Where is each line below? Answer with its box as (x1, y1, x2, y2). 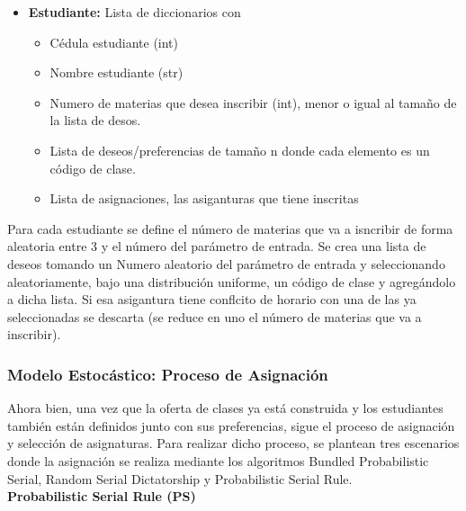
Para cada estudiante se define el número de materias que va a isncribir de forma (7, 219, 453, 238)
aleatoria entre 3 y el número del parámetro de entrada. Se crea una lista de (7, 237, 426, 255)
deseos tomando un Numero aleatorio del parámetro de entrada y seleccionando (7, 254, 445, 273)
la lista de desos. (49, 111, 141, 130)
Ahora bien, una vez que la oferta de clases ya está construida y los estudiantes (7, 399, 444, 417)
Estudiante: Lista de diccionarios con (28, 3, 241, 21)
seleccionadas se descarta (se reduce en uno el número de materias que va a (7, 307, 422, 326)
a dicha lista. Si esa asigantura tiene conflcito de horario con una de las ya (7, 290, 417, 309)
